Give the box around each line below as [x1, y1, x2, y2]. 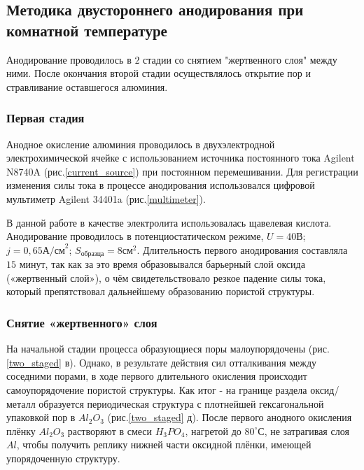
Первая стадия [6, 109, 85, 127]
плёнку [6, 423, 36, 438]
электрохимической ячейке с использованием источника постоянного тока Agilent [6, 150, 355, 165]
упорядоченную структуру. [6, 450, 120, 465]
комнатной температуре [6, 19, 167, 41]
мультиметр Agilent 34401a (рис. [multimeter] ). [6, 191, 206, 206]
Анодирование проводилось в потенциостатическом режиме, [6, 229, 264, 243]
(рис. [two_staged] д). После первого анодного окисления [107, 410, 352, 425]
